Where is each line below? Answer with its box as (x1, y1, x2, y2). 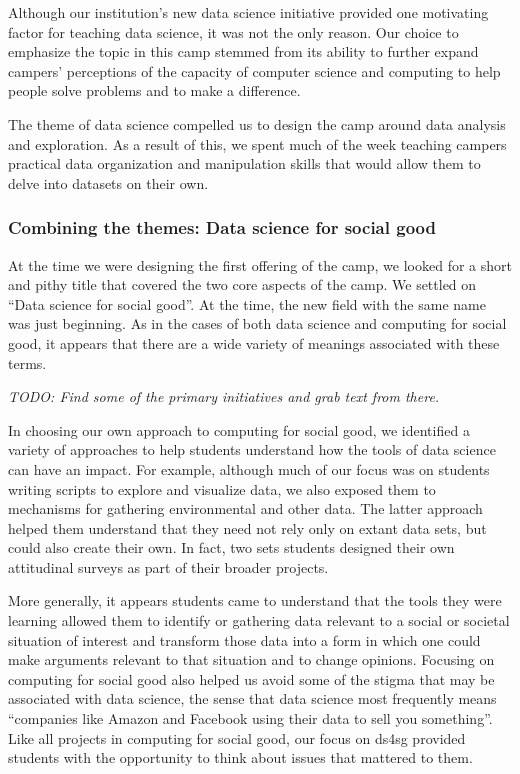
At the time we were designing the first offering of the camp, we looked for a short (8, 254, 512, 275)
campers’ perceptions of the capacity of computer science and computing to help (8, 60, 501, 81)
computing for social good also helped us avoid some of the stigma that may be (8, 668, 495, 689)
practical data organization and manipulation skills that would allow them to (8, 153, 481, 174)
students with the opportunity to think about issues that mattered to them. (8, 747, 473, 768)
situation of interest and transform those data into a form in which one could (8, 629, 481, 650)
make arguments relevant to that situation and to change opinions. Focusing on (8, 649, 495, 670)
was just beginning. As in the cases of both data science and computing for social (8, 313, 507, 334)
